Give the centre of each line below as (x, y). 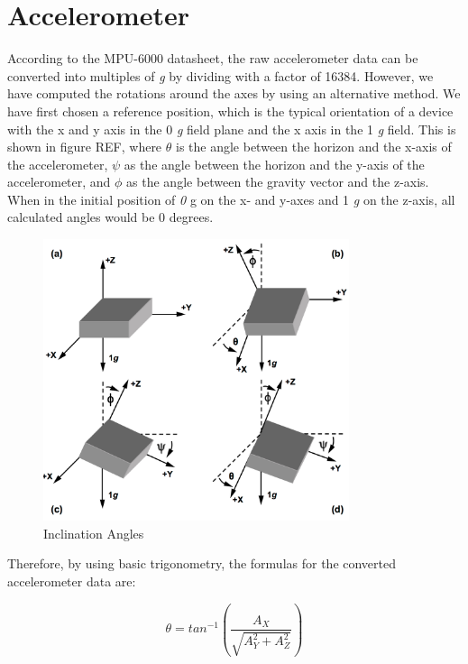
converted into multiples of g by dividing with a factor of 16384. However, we (220, 75)
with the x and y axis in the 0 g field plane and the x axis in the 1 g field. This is (232, 129)
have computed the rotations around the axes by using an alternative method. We (234, 93)
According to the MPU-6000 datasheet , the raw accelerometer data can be (213, 58)
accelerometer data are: (72, 581)
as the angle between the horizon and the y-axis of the (274, 164)
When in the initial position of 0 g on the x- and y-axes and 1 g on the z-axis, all (231, 199)
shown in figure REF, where (85, 147)
